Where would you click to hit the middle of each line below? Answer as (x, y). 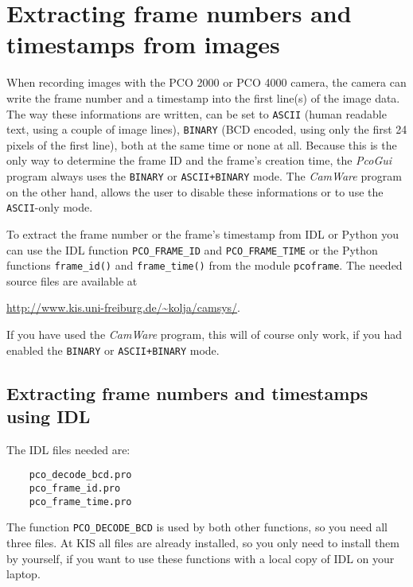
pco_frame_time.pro (80, 501)
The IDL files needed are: (68, 449)
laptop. (23, 574)
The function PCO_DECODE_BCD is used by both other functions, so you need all (197, 527)
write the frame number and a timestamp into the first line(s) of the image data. (203, 97)
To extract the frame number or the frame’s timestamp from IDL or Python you (203, 233)
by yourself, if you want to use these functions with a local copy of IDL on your (201, 558)
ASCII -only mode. (50, 207)
